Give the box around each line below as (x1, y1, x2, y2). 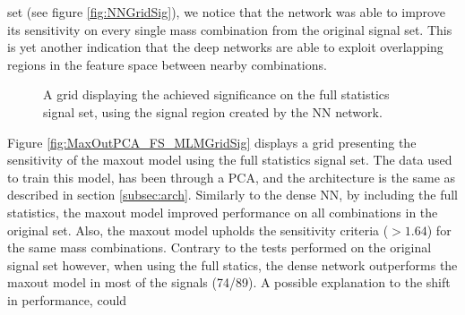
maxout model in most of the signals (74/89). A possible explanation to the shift (7, 273, 451, 292)
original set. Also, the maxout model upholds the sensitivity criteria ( (7, 220, 389, 239)
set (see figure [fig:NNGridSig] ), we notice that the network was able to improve (7, 3, 445, 21)
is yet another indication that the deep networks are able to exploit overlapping (7, 38, 443, 56)
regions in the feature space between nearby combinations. (7, 55, 327, 73)
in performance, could (7, 290, 127, 309)
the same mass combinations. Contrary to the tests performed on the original (7, 238, 432, 257)
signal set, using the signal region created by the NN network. (43, 102, 383, 121)
